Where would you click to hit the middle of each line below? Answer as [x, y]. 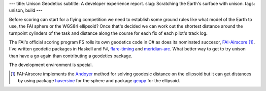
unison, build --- [26, 10]
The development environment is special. [51, 65]
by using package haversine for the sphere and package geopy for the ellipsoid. [99, 80]
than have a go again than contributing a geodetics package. [71, 56]
